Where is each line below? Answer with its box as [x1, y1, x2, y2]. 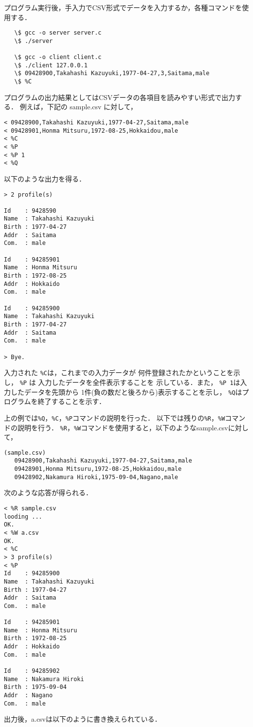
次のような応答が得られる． [4, 487, 92, 498]
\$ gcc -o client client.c [14, 54, 102, 61]
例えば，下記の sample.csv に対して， [19, 101, 137, 112]
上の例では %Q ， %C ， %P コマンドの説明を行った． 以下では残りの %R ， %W [4, 412, 225, 423]
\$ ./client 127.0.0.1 [14, 61, 88, 69]
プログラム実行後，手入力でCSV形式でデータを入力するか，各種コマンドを [4, 2, 242, 12]
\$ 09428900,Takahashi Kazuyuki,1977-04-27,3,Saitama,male [14, 70, 210, 77]
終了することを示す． [37, 396, 106, 406]
